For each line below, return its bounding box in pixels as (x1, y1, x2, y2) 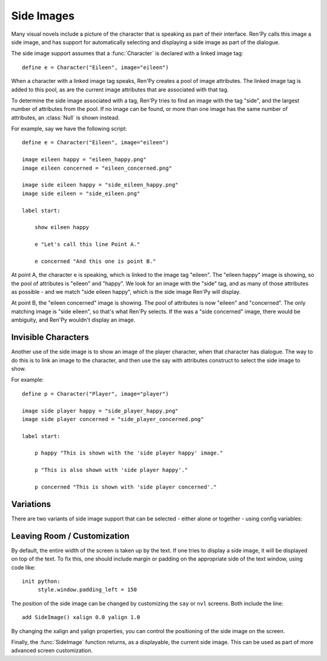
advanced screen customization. (11, 647, 93, 654)
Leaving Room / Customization (11, 531, 130, 541)
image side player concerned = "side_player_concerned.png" (22, 416, 204, 422)
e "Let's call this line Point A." (34, 241, 140, 248)
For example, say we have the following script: (11, 125, 127, 133)
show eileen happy (34, 224, 90, 231)
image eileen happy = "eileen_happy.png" (22, 156, 147, 163)
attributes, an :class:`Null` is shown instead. (11, 114, 120, 121)
